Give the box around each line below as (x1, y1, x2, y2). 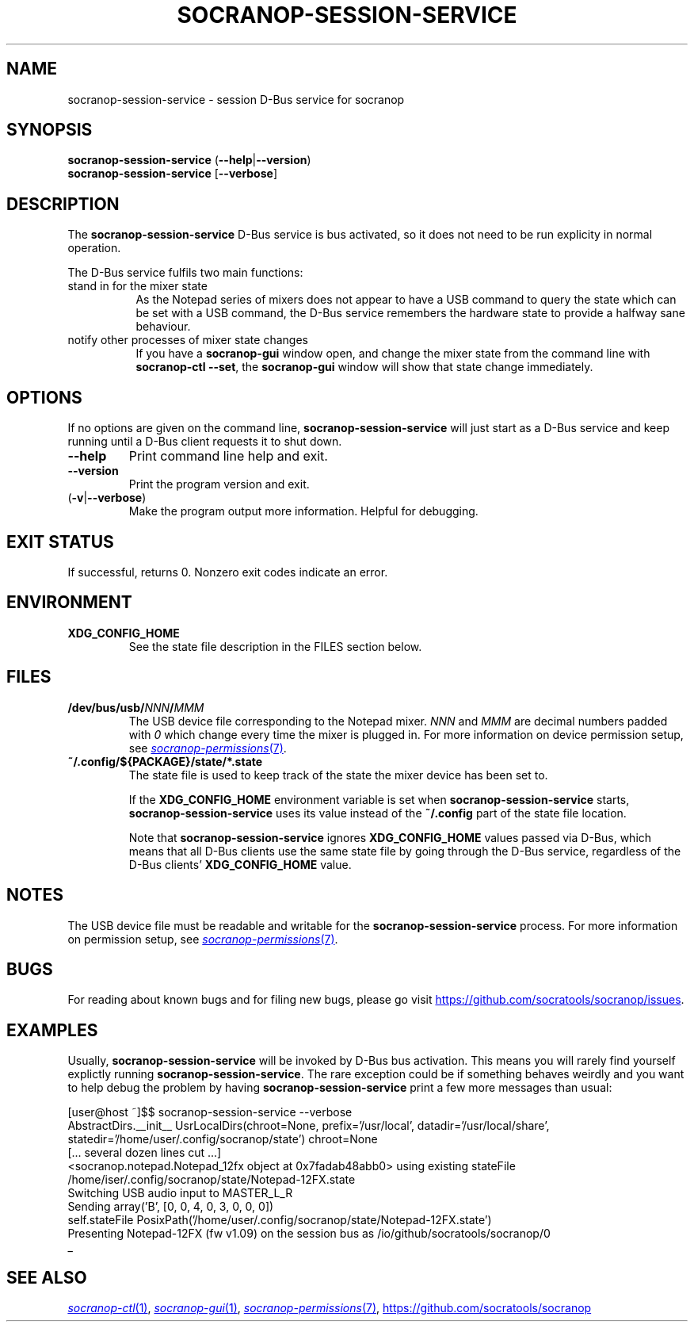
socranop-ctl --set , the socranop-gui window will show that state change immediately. (135, 360, 593, 374)
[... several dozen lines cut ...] (67, 1146, 222, 1160)
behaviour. (135, 320, 191, 334)
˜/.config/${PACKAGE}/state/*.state (67, 754, 263, 768)
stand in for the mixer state (67, 279, 208, 293)
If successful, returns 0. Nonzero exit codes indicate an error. (67, 564, 388, 579)
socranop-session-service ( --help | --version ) (67, 153, 311, 167)
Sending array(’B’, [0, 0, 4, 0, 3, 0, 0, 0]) (67, 1200, 274, 1214)
